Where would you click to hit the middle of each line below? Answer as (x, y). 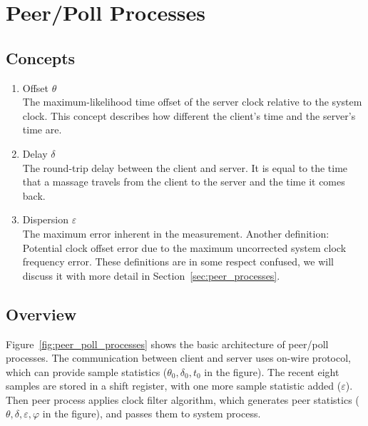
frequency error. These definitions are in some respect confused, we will (178, 262)
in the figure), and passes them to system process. (152, 414)
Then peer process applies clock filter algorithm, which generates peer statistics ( (183, 399)
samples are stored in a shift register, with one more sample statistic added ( (174, 386)
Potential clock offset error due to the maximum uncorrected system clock (184, 247)
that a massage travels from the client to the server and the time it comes (184, 182)
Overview (41, 314)
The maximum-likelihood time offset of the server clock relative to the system (192, 102)
